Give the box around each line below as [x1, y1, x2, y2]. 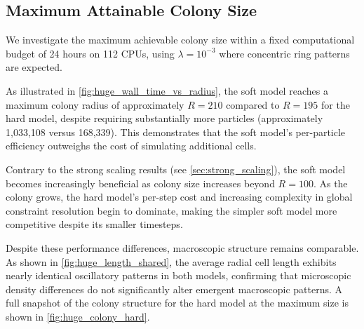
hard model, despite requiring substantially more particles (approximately [6, 111, 323, 126]
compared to [226, 97, 280, 112]
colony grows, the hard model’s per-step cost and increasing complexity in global [6, 189, 353, 204]
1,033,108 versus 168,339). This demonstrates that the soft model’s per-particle [6, 124, 346, 139]
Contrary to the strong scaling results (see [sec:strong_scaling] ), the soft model [6, 161, 346, 176]
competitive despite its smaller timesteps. [6, 217, 183, 231]
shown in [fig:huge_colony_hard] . [6, 309, 150, 323]
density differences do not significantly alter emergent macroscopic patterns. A [6, 281, 343, 296]
